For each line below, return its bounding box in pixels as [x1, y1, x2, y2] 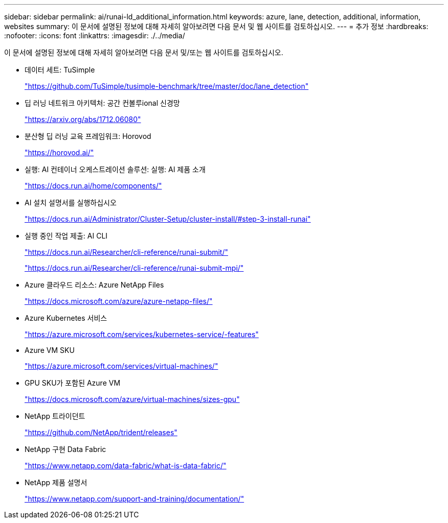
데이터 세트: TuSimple [25, 65, 95, 74]
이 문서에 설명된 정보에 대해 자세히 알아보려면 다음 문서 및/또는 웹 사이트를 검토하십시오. [4, 48, 283, 57]
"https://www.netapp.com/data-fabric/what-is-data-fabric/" [25, 461, 227, 470]
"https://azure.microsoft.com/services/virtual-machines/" [25, 362, 218, 370]
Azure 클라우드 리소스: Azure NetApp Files [25, 280, 164, 289]
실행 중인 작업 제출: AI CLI [25, 231, 108, 240]
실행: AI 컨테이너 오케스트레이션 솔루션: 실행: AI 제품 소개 [25, 165, 206, 174]
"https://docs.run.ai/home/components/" [25, 181, 162, 190]
